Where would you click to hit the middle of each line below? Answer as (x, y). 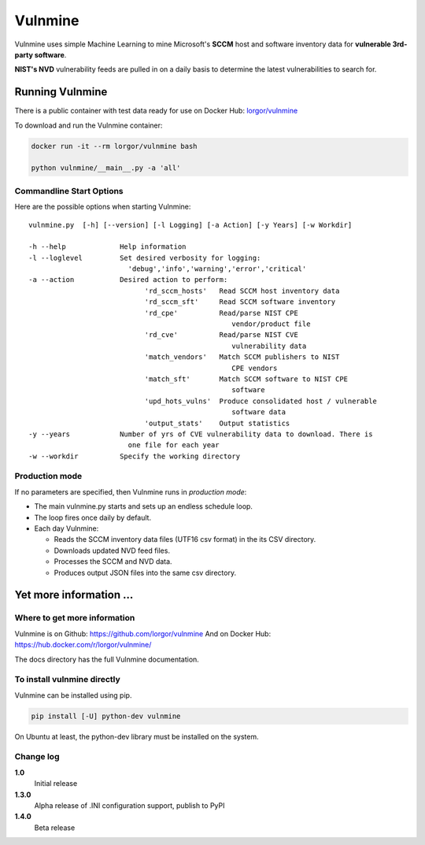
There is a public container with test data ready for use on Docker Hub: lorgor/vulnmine (156, 111)
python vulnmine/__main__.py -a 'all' (106, 168)
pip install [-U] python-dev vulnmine (106, 716)
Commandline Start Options (69, 191)
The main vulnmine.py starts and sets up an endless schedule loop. (144, 506)
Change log (37, 757)
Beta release (55, 828)
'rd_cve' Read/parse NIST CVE (221, 335)
